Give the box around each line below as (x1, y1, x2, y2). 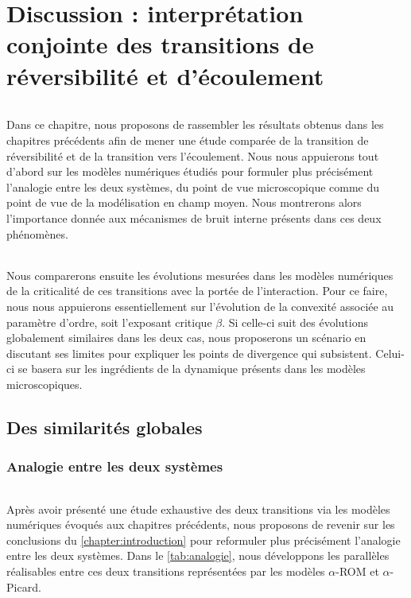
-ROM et (335, 563, 379, 580)
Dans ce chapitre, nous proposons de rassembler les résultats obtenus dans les (6, 116, 384, 133)
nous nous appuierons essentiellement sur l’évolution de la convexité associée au (6, 297, 394, 314)
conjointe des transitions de (6, 28, 314, 60)
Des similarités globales (6, 414, 203, 439)
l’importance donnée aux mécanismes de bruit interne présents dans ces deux (6, 209, 382, 226)
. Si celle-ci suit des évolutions (222, 313, 368, 330)
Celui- (375, 344, 405, 361)
